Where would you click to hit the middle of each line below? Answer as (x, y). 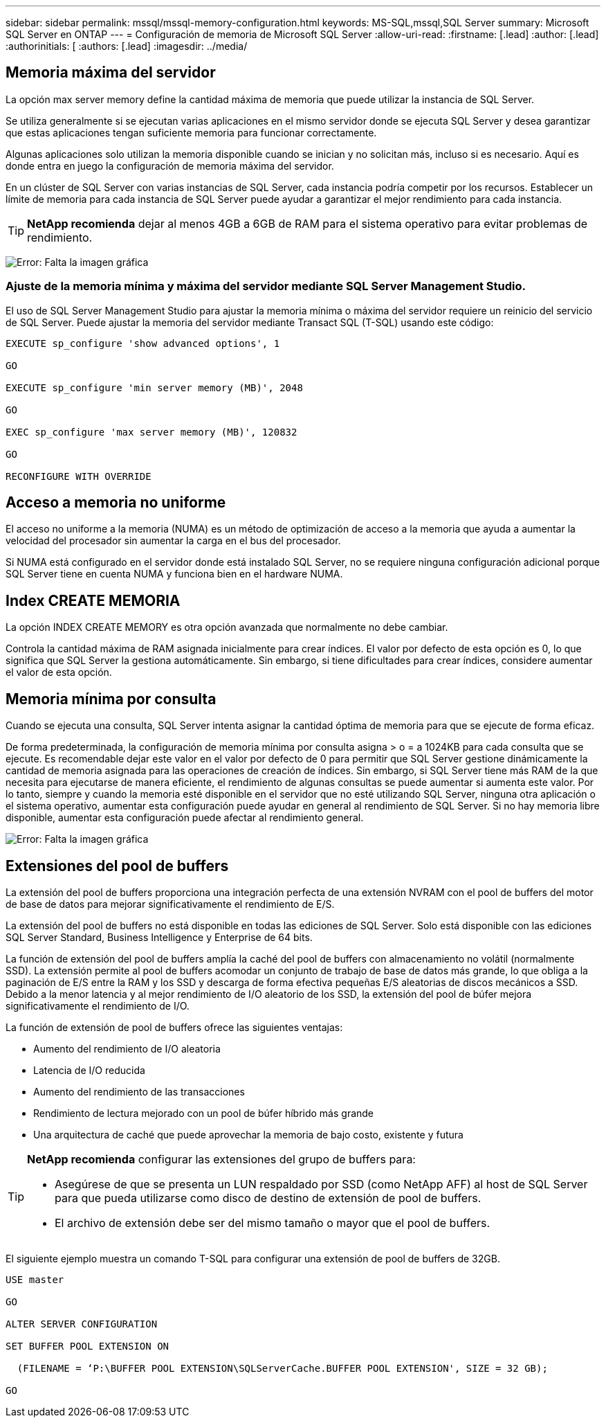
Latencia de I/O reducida (89, 1070)
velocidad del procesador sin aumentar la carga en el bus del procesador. (173, 541)
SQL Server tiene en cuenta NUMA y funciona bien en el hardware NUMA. (174, 574)
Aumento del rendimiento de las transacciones (139, 1091)
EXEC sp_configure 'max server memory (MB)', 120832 (151, 432)
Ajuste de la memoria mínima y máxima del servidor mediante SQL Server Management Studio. (266, 286)
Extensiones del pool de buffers (117, 866)
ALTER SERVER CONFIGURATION (82, 1324)
